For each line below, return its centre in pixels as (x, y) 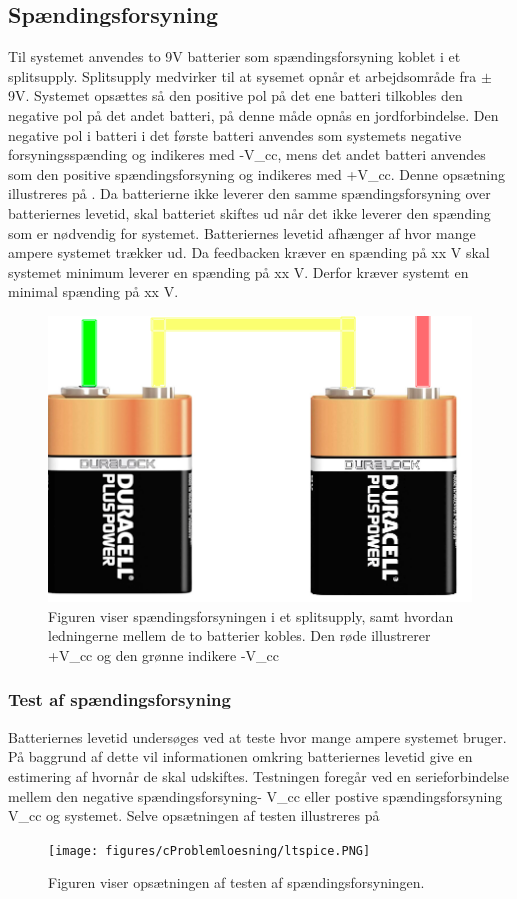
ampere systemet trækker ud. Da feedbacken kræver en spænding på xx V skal (249, 252)
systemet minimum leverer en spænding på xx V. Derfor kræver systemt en (238, 271)
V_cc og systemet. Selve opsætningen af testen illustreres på (194, 815)
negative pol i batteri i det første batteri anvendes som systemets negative (235, 134)
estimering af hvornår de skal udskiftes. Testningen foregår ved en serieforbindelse (258, 775)
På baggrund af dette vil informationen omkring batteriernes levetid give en (240, 756)
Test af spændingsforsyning (119, 699)
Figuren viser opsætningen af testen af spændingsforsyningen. (236, 882)
